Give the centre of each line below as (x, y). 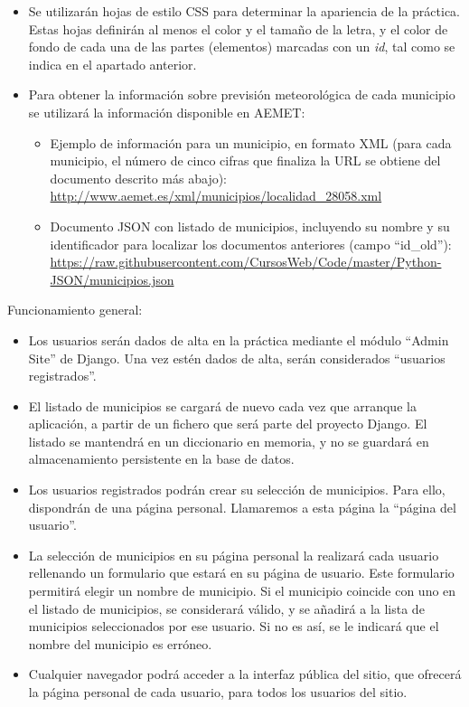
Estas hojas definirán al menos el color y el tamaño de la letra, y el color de (238, 28)
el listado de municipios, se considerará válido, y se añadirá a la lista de (226, 608)
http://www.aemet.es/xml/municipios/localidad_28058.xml (216, 196)
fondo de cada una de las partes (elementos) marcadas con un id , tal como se (242, 47)
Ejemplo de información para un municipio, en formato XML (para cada (251, 142)
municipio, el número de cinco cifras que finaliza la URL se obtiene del (245, 160)
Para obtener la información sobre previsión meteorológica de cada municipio (242, 94)
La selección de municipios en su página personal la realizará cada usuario (234, 555)
